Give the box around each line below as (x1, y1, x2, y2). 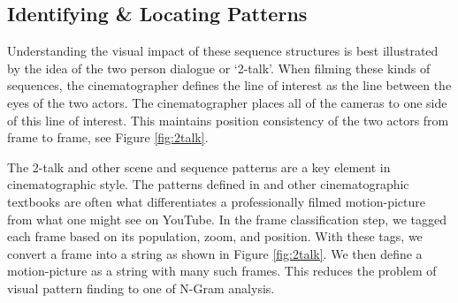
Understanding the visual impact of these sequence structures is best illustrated (7, 42, 439, 60)
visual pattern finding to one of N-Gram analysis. (7, 278, 275, 297)
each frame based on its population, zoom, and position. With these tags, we (7, 227, 423, 246)
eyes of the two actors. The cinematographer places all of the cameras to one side (7, 93, 447, 111)
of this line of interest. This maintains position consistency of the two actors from (7, 110, 449, 129)
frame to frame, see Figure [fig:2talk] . (7, 128, 209, 147)
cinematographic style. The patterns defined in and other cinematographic (7, 175, 409, 193)
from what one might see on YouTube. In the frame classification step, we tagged (7, 209, 447, 228)
